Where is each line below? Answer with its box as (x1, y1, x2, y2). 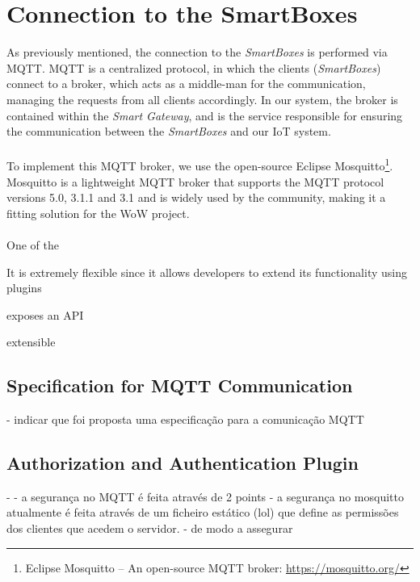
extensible (6, 333, 56, 350)
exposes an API (6, 306, 84, 323)
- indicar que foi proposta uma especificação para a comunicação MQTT (6, 411, 364, 428)
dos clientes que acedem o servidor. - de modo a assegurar (6, 520, 293, 537)
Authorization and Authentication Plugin (6, 450, 359, 475)
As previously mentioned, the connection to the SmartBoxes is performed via (6, 44, 388, 61)
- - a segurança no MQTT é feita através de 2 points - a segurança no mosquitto (6, 488, 404, 505)
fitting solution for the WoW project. (6, 204, 190, 221)
